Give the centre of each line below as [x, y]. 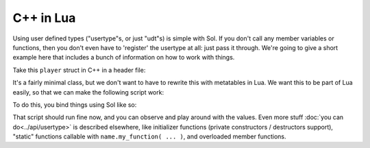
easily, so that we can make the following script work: [88, 92]
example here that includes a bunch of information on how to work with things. [124, 58]
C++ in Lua [44, 18]
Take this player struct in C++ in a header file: [79, 70]
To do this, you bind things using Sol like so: [75, 104]
